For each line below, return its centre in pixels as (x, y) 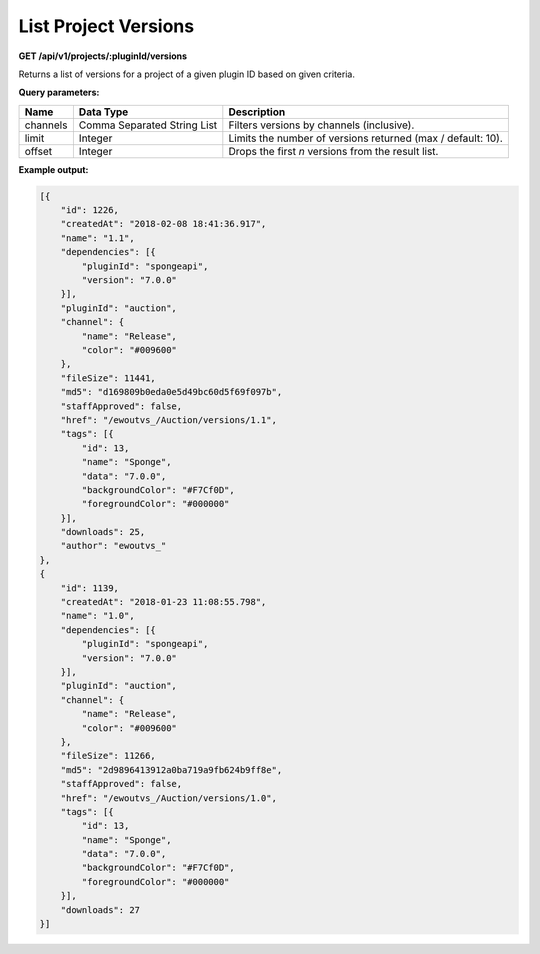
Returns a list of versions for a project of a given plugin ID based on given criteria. (186, 74)
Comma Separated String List (148, 125)
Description (257, 112)
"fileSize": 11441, (108, 378)
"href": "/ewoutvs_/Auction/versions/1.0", (168, 798)
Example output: (53, 169)
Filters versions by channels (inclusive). (321, 125)
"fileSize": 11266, (108, 756)
